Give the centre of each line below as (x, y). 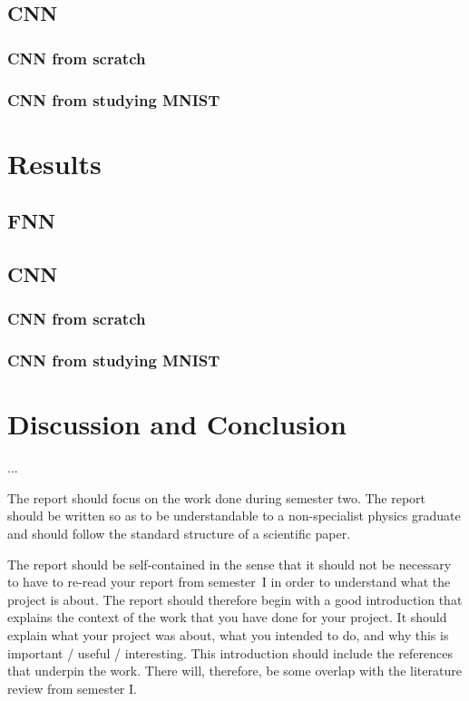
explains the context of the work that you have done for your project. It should (227, 617)
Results (54, 163)
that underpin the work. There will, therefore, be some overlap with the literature (234, 671)
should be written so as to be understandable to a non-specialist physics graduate (234, 516)
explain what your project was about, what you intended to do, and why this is (228, 634)
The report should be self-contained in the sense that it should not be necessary (230, 564)
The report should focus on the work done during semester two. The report (217, 497)
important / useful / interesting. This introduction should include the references (230, 652)
